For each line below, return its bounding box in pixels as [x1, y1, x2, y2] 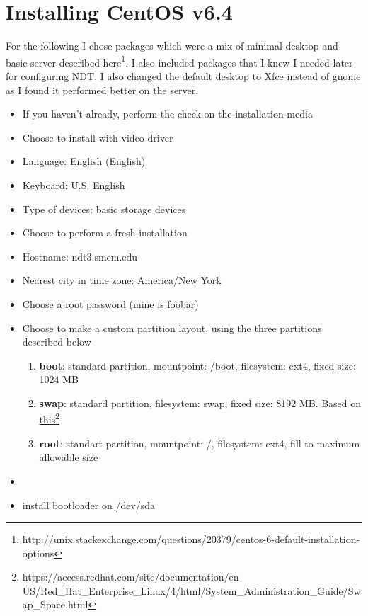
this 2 [39, 410, 60, 427]
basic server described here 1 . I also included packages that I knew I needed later [6, 52, 353, 69]
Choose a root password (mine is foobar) [22, 296, 199, 311]
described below [22, 334, 91, 349]
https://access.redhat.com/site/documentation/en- [22, 569, 243, 584]
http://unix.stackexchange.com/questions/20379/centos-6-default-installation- [22, 532, 360, 547]
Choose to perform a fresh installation [22, 225, 188, 240]
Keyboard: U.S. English [22, 177, 125, 192]
